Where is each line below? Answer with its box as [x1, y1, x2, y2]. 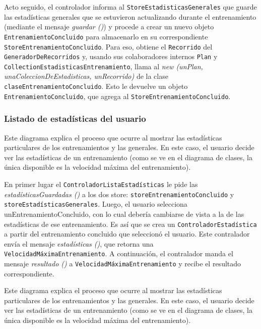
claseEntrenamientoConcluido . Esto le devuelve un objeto [4, 81, 188, 91]
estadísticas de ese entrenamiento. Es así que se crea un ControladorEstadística [4, 218, 257, 229]
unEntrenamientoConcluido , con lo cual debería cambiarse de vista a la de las [4, 208, 244, 219]
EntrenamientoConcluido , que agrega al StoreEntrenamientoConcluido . [4, 90, 231, 101]
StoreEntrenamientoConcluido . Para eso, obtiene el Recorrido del [4, 41, 213, 52]
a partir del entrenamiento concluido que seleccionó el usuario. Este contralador [4, 228, 250, 239]
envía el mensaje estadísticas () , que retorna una [4, 238, 154, 249]
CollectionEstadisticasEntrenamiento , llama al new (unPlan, [4, 61, 203, 71]
